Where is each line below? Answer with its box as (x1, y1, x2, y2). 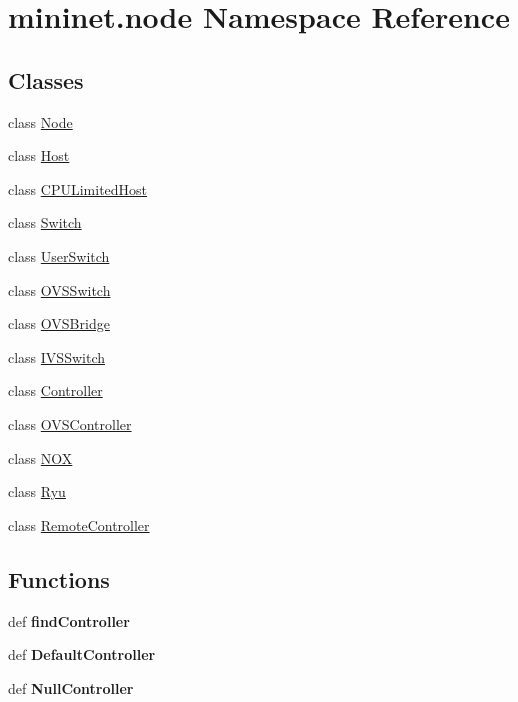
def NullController (8, 677, 134, 698)
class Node (8, 111, 73, 132)
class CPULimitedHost (8, 178, 148, 199)
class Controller (8, 380, 103, 401)
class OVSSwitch (8, 279, 111, 300)
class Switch (8, 212, 82, 233)
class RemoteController (8, 514, 150, 535)
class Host (8, 145, 70, 166)
